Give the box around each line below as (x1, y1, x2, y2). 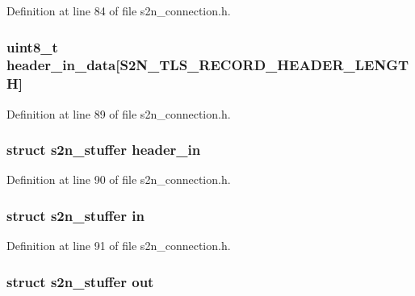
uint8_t (6, 36, 58, 56)
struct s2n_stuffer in (6, 205, 145, 225)
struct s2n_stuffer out (6, 271, 154, 291)
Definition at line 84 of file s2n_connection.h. (6, 2, 231, 19)
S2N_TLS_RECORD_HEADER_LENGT (119, 55, 409, 75)
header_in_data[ (6, 55, 120, 75)
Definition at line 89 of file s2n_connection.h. (6, 105, 231, 122)
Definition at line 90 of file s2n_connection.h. (6, 171, 231, 188)
